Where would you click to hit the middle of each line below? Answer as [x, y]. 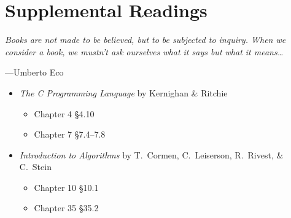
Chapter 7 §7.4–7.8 [70, 134]
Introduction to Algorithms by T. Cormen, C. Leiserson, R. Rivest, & [151, 154]
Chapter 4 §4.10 [64, 113]
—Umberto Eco [34, 72]
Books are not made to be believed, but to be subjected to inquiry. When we [145, 40]
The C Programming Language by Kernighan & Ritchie [123, 92]
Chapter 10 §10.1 [66, 187]
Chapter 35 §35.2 [66, 208]
